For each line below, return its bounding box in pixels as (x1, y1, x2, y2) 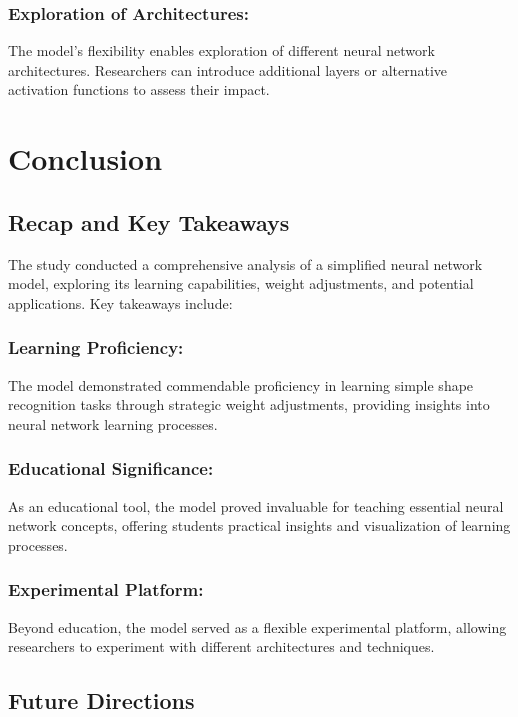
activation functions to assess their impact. (8, 79, 270, 100)
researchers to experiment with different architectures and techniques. (8, 636, 435, 657)
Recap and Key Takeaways (8, 206, 290, 237)
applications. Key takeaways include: (8, 292, 233, 313)
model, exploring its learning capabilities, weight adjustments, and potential (8, 273, 474, 294)
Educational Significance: (8, 456, 214, 481)
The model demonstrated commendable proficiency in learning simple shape (8, 374, 474, 395)
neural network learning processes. (8, 413, 218, 434)
